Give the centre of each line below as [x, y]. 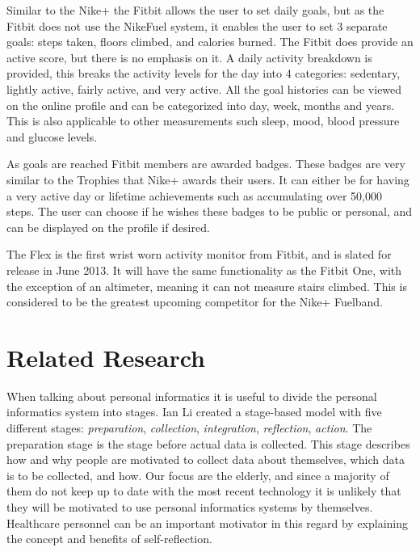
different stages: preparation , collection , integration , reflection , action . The [189, 428]
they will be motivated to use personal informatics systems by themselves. [190, 506]
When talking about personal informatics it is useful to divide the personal [192, 396]
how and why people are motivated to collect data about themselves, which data [206, 459]
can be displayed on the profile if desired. [108, 227]
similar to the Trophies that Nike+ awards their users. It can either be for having [208, 179]
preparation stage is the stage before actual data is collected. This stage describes [208, 443]
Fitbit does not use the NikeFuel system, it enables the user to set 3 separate [197, 25]
